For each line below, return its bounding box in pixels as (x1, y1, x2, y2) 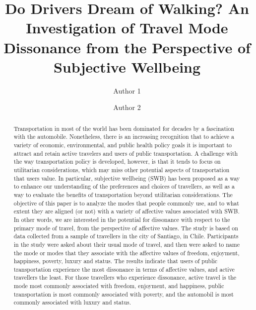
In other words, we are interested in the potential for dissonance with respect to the (13, 215, 230, 223)
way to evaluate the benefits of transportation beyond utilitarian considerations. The (13, 190, 233, 199)
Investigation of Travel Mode (26, 17, 228, 38)
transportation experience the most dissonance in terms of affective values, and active (13, 265, 235, 273)
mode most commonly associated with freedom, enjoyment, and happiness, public (13, 282, 224, 290)
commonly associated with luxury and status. (13, 298, 131, 307)
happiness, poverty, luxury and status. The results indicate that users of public (13, 257, 218, 265)
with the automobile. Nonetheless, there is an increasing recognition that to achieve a (13, 132, 235, 141)
